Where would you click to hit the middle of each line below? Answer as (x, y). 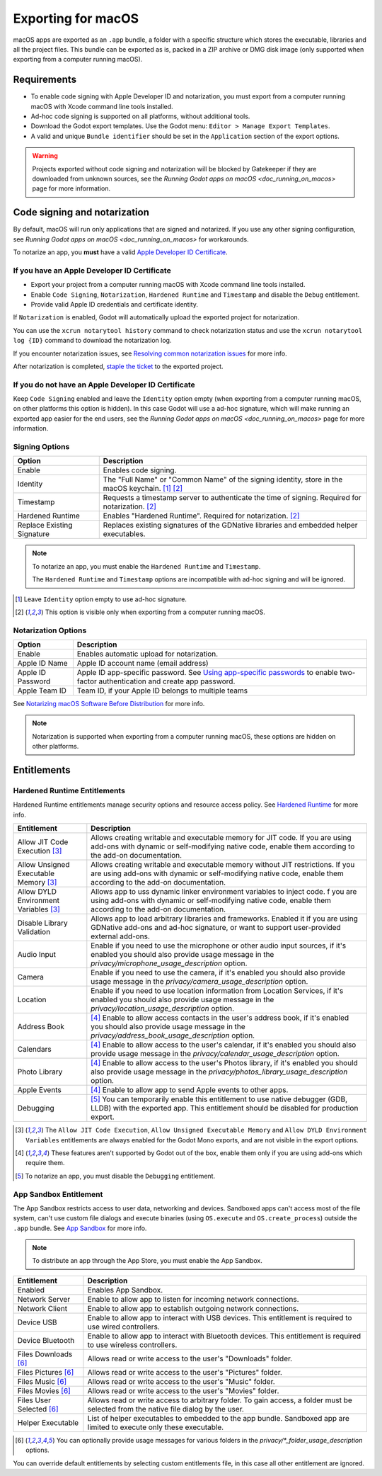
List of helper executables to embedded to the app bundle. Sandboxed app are (219, 1418)
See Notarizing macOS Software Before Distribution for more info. (109, 704)
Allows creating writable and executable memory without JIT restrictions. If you (223, 865)
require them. (45, 1163)
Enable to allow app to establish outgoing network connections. (193, 1308)
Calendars (35, 1050)
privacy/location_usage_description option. (163, 1009)
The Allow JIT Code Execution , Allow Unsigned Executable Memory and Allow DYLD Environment (206, 1130)
